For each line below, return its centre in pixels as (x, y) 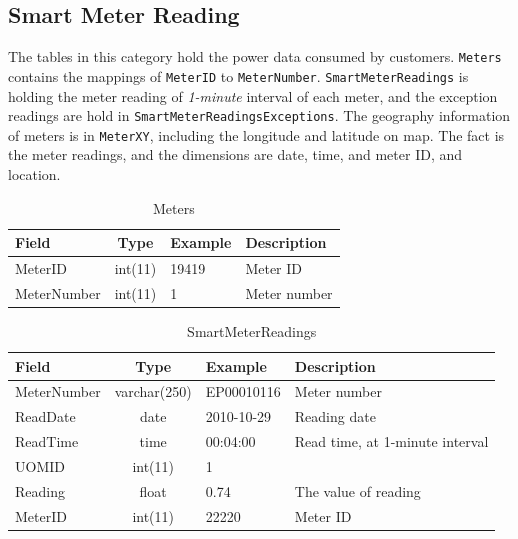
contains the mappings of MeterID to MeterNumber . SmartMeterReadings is (238, 75)
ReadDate (45, 416)
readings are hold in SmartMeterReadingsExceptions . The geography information (259, 115)
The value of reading (357, 490)
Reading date (335, 416)
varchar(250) (153, 391)
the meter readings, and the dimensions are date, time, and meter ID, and (235, 154)
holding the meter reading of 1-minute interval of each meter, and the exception (253, 95)
